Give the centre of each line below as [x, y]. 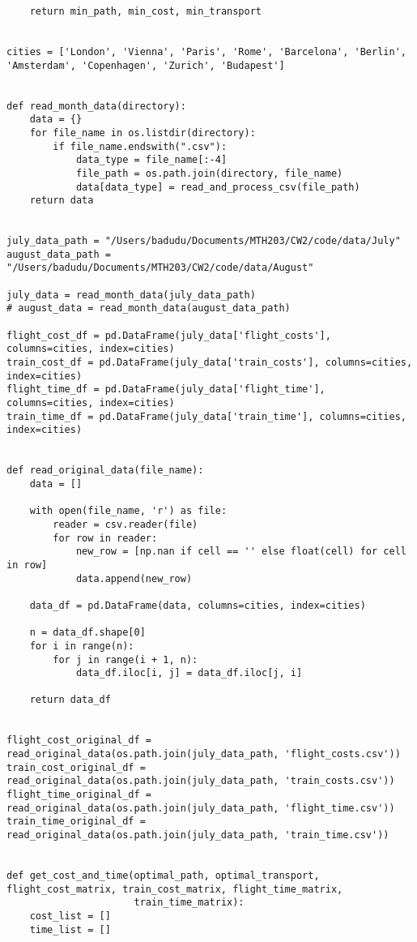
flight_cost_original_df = [79, 741]
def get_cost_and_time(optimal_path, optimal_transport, [163, 876]
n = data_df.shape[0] [87, 633]
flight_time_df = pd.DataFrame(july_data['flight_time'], [166, 390]
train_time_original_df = [76, 822]
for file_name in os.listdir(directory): [143, 133]
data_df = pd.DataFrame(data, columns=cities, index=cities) [198, 605]
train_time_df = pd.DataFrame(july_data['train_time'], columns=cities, [206, 416]
